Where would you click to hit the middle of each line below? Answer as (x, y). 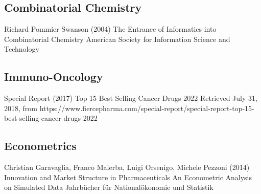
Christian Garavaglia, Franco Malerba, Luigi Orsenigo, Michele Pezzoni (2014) (127, 167)
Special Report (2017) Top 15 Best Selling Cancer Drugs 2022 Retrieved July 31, (131, 98)
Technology (22, 49)
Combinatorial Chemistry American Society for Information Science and (117, 39)
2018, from (21, 108)
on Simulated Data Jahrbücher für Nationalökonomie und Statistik (109, 187)
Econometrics (40, 146)
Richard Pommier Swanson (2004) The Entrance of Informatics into (110, 29)
